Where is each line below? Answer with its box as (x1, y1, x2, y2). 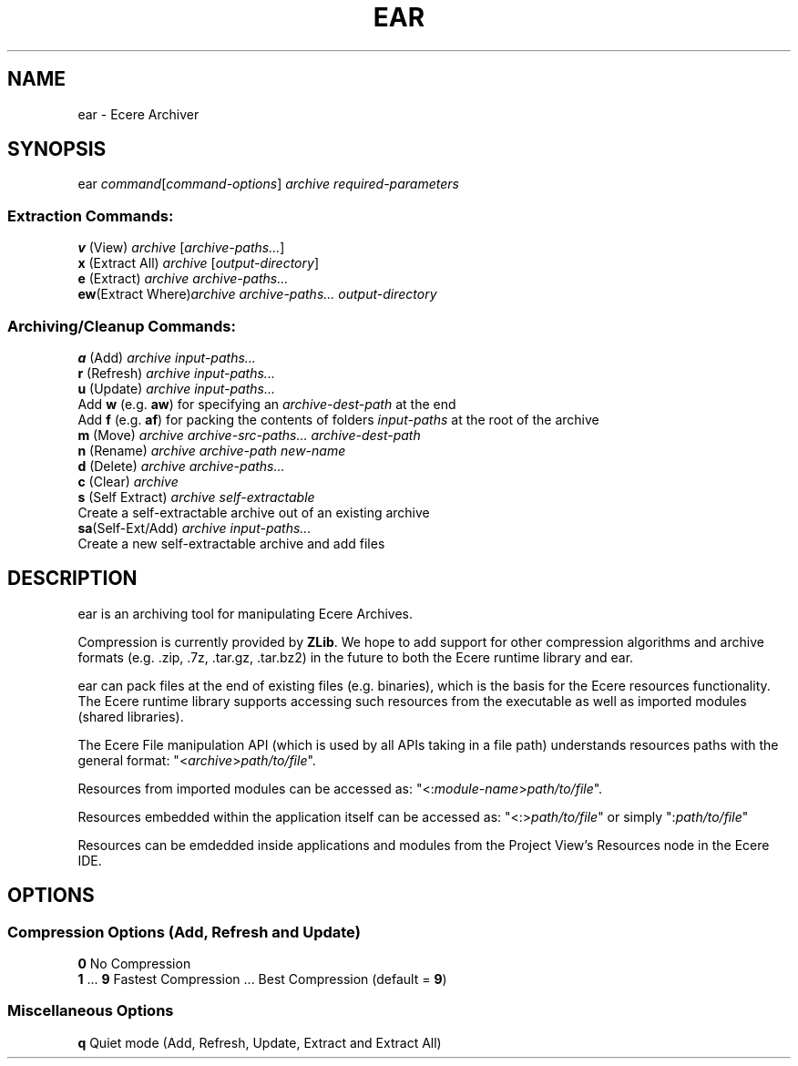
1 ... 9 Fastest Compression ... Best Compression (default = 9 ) (77, 971, 447, 987)
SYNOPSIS (7, 138, 107, 161)
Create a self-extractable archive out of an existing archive (77, 504, 430, 520)
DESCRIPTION (7, 567, 138, 590)
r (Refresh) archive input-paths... (77, 364, 275, 381)
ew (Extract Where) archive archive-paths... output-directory (77, 286, 437, 302)
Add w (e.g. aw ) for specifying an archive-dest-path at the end (77, 395, 456, 412)
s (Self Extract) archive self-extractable (77, 488, 315, 505)
